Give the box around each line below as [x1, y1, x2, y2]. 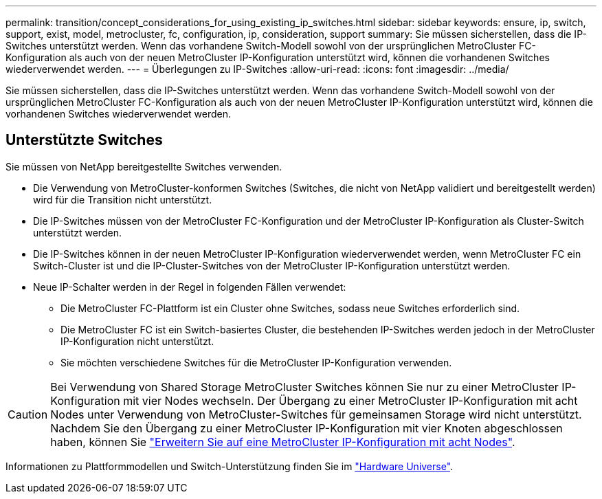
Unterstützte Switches [5, 131, 163, 149]
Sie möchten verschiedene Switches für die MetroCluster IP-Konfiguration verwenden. [60, 356, 452, 368]
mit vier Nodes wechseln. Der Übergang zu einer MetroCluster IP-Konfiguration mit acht [123, 393, 578, 408]
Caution [8, 407, 48, 421]
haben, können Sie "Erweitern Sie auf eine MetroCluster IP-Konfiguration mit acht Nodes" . [50, 434, 515, 449]
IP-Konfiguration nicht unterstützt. [60, 335, 214, 347]
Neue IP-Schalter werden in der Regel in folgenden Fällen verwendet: [33, 280, 346, 293]
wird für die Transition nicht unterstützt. [33, 193, 212, 206]
